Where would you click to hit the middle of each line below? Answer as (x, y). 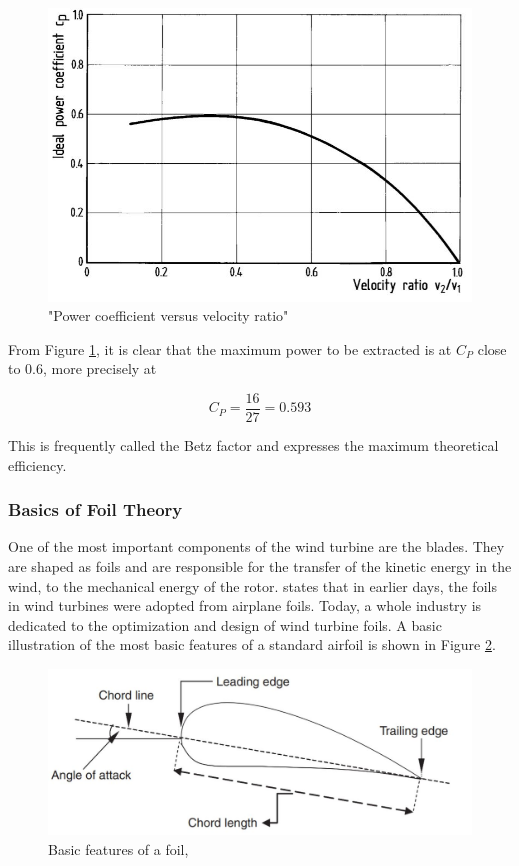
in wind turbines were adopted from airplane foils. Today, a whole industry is (245, 605)
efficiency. (37, 464)
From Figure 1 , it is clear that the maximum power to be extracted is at (230, 348)
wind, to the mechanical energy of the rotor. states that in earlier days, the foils (252, 585)
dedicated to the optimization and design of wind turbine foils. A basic (225, 624)
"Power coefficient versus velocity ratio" (168, 315)
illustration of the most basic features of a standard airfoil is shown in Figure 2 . (252, 644)
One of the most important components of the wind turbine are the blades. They (256, 546)
